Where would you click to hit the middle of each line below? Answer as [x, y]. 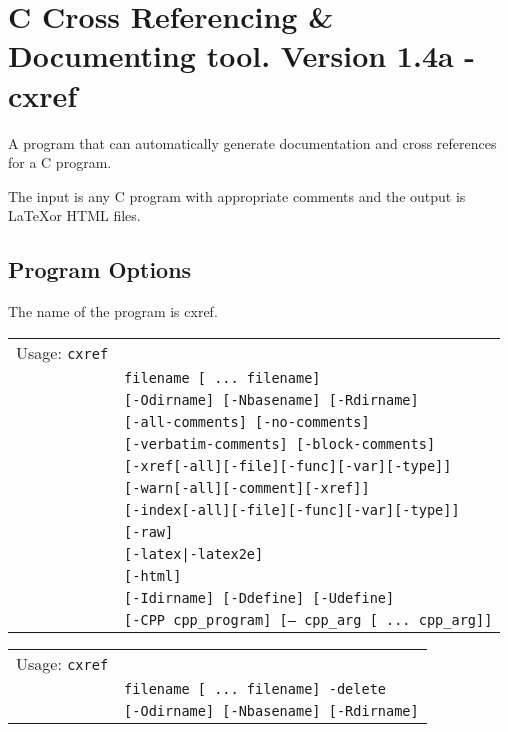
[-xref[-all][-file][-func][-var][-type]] [288, 465]
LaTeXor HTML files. [74, 215]
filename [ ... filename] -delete [255, 688]
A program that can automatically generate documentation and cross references [252, 142]
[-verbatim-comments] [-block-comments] [280, 443]
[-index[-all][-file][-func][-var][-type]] [292, 509]
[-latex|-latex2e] [194, 553]
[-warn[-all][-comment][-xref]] [247, 487]
